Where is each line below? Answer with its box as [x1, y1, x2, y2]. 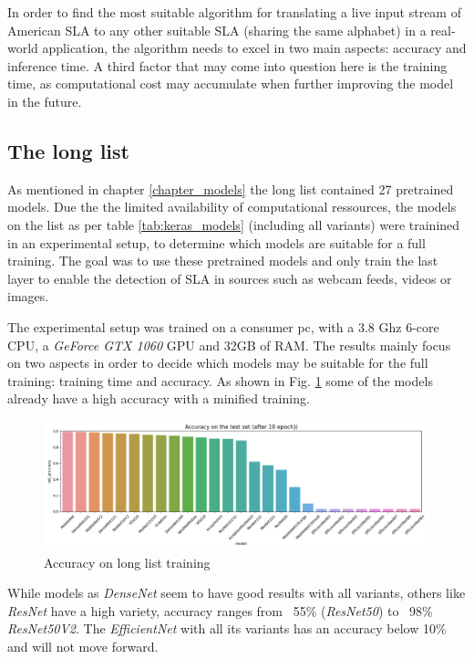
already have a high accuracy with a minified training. [7, 389, 310, 408]
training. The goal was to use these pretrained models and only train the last [7, 251, 438, 270]
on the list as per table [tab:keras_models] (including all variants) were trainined [7, 214, 460, 234]
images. [7, 287, 49, 306]
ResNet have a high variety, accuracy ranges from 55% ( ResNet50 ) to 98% [7, 601, 433, 620]
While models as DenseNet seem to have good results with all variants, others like [7, 583, 466, 602]
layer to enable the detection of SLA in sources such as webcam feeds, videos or [7, 268, 452, 288]
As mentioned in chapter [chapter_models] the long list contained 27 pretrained [7, 179, 454, 198]
